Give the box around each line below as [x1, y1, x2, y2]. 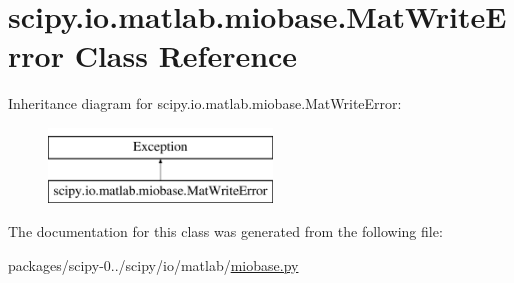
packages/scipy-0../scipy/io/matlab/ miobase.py [8, 254, 299, 275]
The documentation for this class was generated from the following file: [8, 221, 443, 242]
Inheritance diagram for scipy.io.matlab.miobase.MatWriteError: [8, 93, 402, 114]
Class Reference [74, 35, 298, 76]
